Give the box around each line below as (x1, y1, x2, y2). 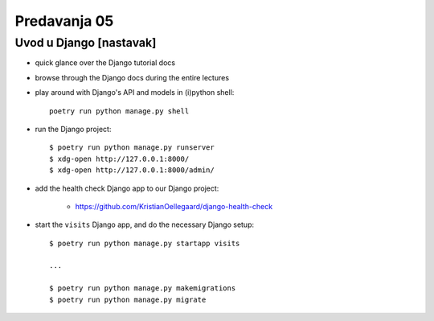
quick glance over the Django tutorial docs (35, 58, 176, 68)
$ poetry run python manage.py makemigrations (49, 284, 236, 293)
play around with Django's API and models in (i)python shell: (35, 88, 235, 97)
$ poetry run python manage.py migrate (49, 294, 207, 304)
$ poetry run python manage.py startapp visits (49, 238, 240, 248)
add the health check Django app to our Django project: (35, 183, 219, 193)
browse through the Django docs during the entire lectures (35, 72, 229, 82)
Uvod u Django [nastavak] (14, 35, 157, 50)
